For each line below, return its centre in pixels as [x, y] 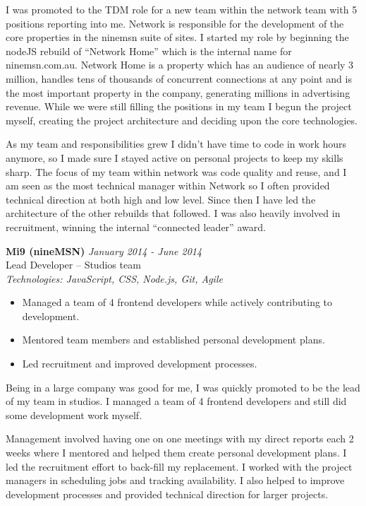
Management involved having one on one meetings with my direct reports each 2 [180, 439]
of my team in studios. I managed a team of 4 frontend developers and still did [176, 401]
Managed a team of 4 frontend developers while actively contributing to [177, 302]
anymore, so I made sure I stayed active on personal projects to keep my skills [175, 157]
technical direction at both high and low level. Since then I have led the [161, 199]
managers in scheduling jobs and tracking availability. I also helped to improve [175, 480]
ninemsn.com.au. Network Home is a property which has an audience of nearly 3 [180, 65]
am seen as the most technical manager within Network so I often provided [168, 186]
